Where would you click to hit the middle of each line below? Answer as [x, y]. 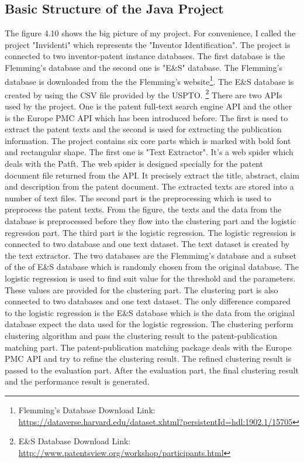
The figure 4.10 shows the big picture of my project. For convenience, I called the [150, 33]
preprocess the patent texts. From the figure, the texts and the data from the [143, 209]
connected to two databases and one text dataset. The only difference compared [148, 301]
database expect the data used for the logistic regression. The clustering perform [149, 324]
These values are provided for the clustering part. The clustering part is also [141, 289]
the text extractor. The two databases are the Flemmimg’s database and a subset [151, 255]
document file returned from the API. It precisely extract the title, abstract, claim [152, 175]
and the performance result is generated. [77, 381]
